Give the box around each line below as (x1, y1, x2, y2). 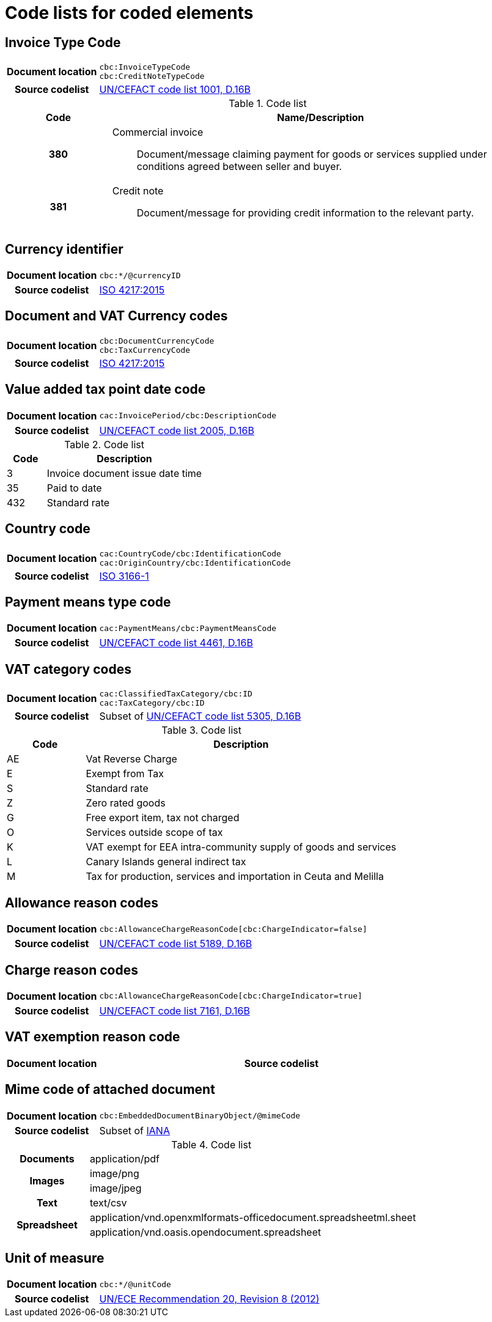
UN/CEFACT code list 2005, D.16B (99, 424, 254, 437)
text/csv (89, 1196, 127, 1209)
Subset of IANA (99, 1124, 170, 1137)
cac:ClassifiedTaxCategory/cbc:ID (99, 689, 252, 699)
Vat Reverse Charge (86, 753, 177, 766)
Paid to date (46, 481, 102, 494)
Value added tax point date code (5, 382, 206, 397)
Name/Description (277, 111, 364, 124)
